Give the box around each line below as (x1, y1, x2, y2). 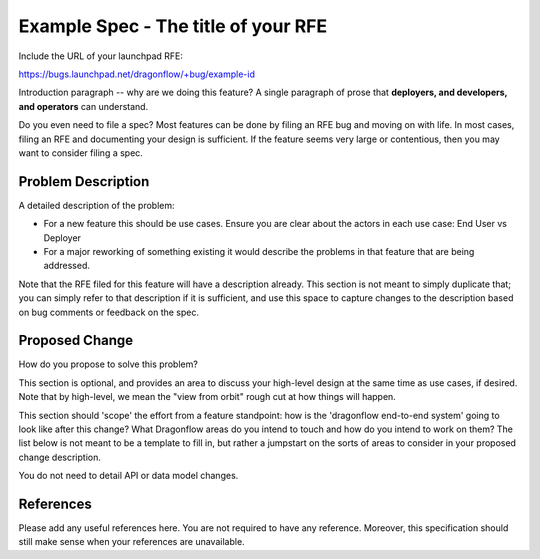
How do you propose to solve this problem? (18, 358, 199, 370)
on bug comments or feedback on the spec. (18, 306, 200, 318)
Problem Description (18, 173, 150, 190)
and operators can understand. (18, 100, 149, 112)
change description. (18, 451, 102, 463)
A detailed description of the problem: (18, 199, 175, 211)
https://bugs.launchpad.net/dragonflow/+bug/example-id (18, 68, 255, 80)
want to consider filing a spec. (18, 146, 144, 159)
